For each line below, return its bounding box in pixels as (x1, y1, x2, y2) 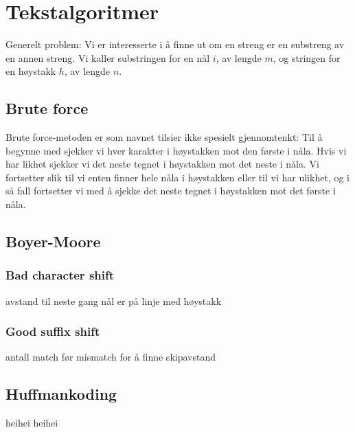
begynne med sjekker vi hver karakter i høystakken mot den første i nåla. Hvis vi (5, 143, 347, 157)
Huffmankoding (5, 383, 117, 405)
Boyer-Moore (5, 231, 101, 252)
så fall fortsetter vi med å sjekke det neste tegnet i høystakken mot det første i (5, 183, 336, 198)
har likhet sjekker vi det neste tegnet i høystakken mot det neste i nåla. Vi (5, 157, 319, 171)
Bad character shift (5, 266, 115, 284)
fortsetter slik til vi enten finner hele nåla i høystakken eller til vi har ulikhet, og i (5, 170, 350, 184)
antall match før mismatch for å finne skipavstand (5, 350, 216, 364)
